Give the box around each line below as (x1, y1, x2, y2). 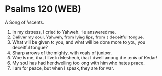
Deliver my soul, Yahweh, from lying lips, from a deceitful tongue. (12, 34, 144, 40)
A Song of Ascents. (5, 19, 44, 25)
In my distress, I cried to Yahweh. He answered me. (12, 29, 116, 35)
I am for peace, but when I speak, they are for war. (12, 65, 114, 71)
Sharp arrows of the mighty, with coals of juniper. (12, 50, 112, 56)
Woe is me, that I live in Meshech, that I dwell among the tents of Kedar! (12, 55, 158, 60)
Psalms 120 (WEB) (5, 3, 81, 15)
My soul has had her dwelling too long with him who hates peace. (12, 60, 145, 66)
